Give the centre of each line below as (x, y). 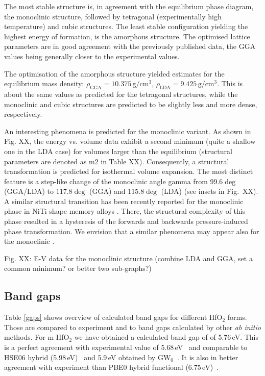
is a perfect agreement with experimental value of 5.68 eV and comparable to (126, 347)
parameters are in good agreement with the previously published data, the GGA (130, 46)
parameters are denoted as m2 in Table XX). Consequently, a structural (117, 161)
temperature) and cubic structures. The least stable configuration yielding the (126, 26)
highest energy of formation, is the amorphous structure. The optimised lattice (127, 36)
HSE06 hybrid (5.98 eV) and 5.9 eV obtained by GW (88, 357)
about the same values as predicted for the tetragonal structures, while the (121, 94)
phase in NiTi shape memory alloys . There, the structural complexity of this (125, 211)
